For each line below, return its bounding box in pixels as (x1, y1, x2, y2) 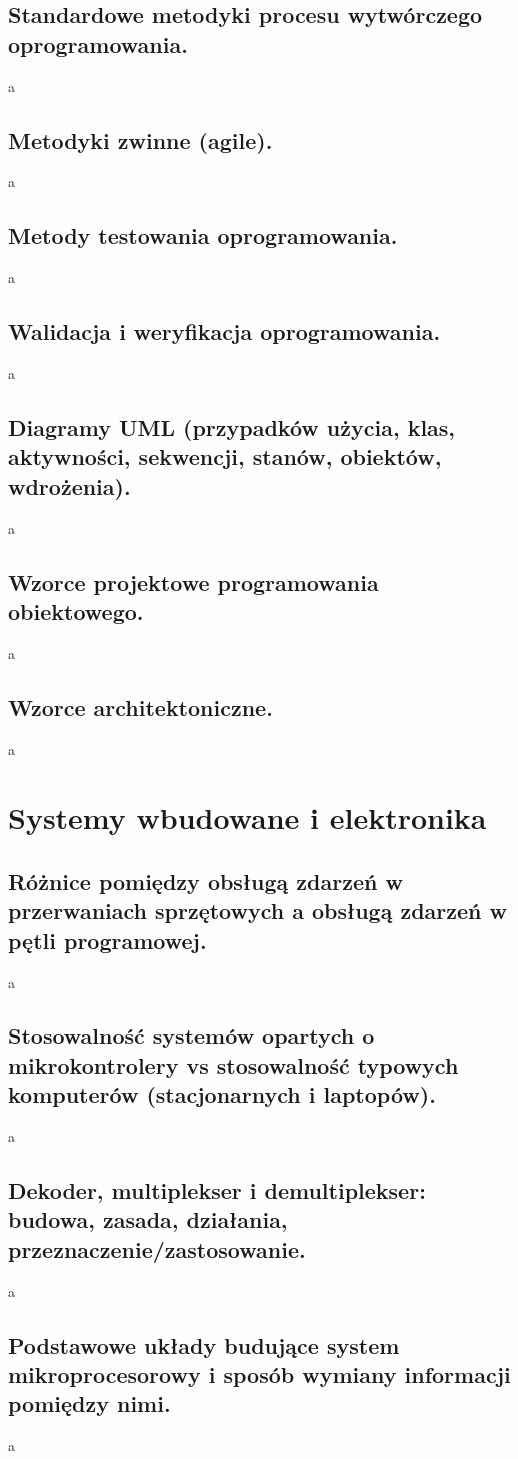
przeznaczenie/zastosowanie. (8, 1233, 306, 1264)
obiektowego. (8, 595, 144, 626)
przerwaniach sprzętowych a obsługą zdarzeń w (8, 895, 507, 926)
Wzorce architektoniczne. (8, 691, 273, 722)
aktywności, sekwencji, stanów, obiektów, (8, 441, 442, 472)
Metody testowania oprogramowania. (8, 220, 398, 251)
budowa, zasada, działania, (8, 1204, 288, 1235)
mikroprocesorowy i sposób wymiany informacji (8, 1359, 511, 1390)
